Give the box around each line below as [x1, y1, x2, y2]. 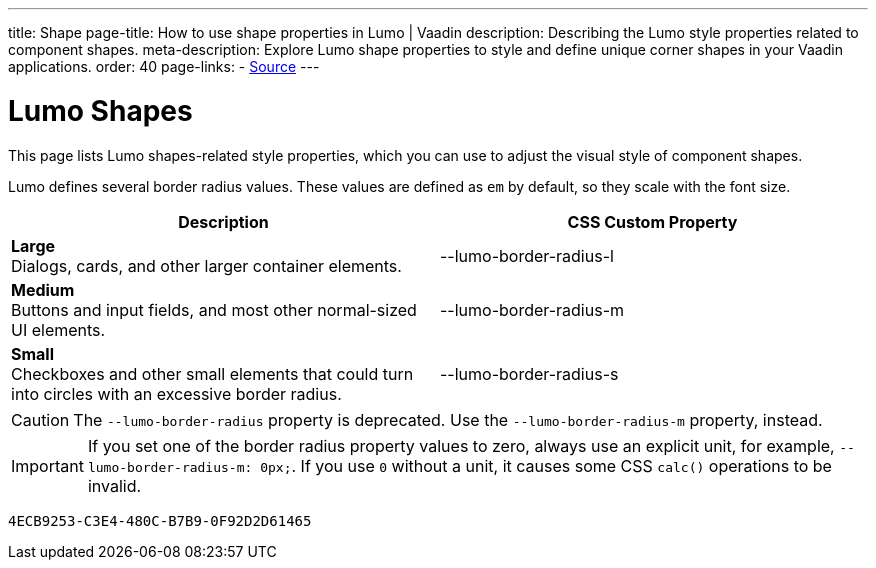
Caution [11, 409, 70, 430]
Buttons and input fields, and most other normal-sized [11, 299, 417, 320]
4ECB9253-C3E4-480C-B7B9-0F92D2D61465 [8, 512, 312, 529]
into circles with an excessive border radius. [11, 383, 342, 404]
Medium [11, 279, 75, 300]
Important [11, 455, 84, 476]
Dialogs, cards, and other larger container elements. [11, 255, 402, 276]
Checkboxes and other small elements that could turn [11, 363, 414, 384]
